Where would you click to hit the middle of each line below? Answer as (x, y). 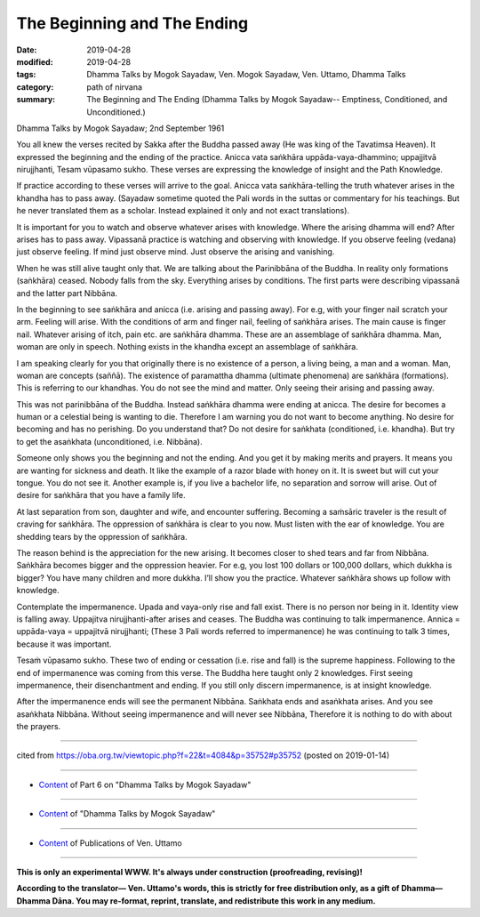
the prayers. (39, 727)
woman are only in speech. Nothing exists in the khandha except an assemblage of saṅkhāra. (188, 347)
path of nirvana (114, 87)
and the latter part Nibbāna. (67, 293)
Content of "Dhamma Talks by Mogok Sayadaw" (127, 814)
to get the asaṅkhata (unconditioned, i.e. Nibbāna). (110, 441)
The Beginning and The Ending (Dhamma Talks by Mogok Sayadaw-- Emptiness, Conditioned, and (267, 100)
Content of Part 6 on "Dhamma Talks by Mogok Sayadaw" (145, 784)
